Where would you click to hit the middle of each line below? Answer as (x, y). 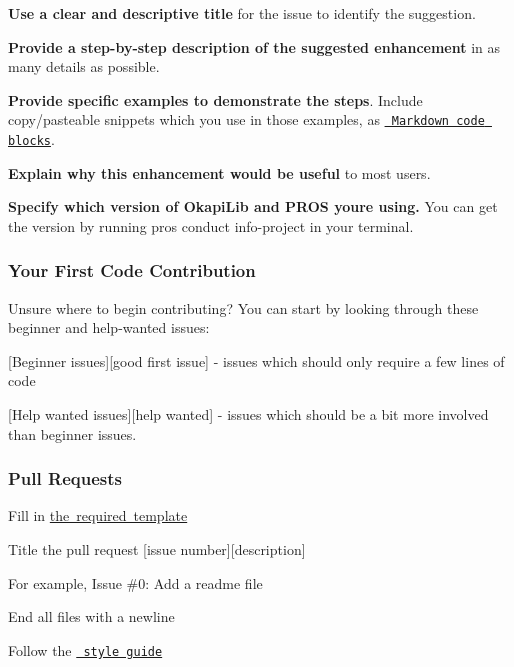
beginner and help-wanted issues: (109, 327)
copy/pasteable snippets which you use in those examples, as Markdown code (246, 119)
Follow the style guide (85, 649)
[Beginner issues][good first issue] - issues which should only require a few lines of (256, 360)
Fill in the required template (98, 515)
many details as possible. (84, 66)
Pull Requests (65, 478)
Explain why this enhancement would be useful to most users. (219, 172)
